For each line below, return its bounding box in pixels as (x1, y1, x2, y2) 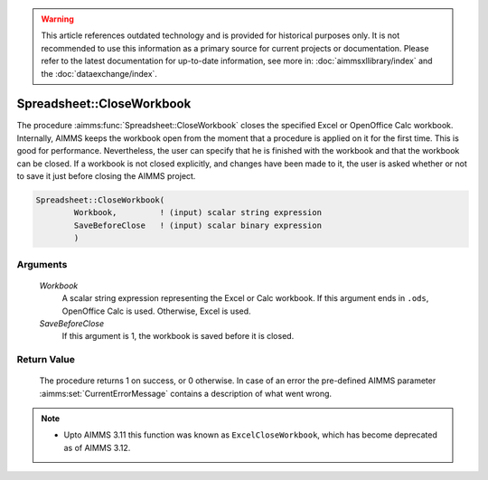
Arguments (16, 258, 68, 270)
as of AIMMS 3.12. (63, 442, 131, 453)
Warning (41, 14, 74, 24)
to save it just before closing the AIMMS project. (16, 171, 196, 182)
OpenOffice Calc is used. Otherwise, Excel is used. (61, 306, 252, 316)
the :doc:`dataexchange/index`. (41, 68, 158, 79)
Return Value (16, 353, 76, 366)
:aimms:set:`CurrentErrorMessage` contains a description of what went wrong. (39, 388, 333, 399)
